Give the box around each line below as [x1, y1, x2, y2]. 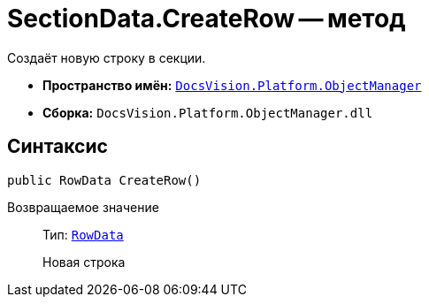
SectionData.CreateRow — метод [7, 4, 406, 34]
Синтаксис [7, 135, 108, 158]
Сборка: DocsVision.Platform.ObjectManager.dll [42, 104, 373, 120]
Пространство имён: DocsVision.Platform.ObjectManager [42, 77, 422, 93]
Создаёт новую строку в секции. [7, 49, 206, 65]
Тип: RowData [42, 226, 124, 242]
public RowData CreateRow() [7, 172, 202, 187]
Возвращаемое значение [7, 199, 159, 215]
